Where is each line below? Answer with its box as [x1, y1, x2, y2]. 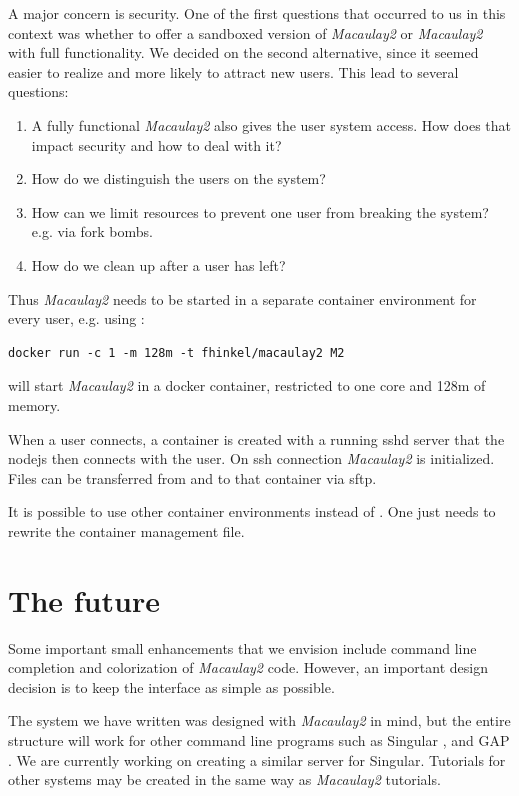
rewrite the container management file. [8, 520, 245, 541]
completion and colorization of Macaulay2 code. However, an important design [8, 657, 488, 678]
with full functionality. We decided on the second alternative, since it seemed [8, 42, 479, 63]
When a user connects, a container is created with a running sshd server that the [8, 428, 505, 449]
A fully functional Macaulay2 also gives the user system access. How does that [31, 114, 511, 135]
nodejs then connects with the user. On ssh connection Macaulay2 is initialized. [8, 448, 495, 469]
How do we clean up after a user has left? [31, 254, 286, 275]
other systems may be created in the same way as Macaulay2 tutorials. [8, 769, 441, 790]
